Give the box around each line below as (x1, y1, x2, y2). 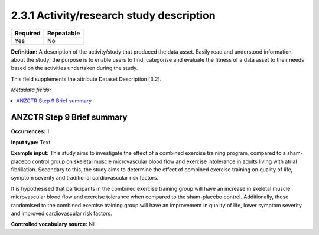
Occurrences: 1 (11, 128, 50, 135)
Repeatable (47, 29, 80, 37)
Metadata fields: (11, 86, 51, 94)
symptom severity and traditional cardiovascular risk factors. (11, 174, 159, 181)
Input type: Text (11, 138, 51, 145)
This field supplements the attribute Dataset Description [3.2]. (11, 75, 162, 82)
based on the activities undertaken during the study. (11, 65, 138, 72)
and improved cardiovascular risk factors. (11, 210, 112, 217)
